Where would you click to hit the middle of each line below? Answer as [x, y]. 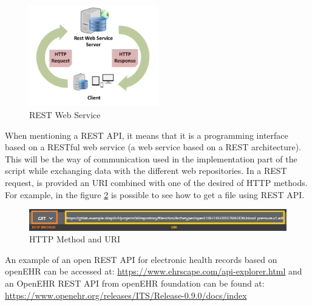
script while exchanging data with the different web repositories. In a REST [146, 171]
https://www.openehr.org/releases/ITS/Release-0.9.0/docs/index [126, 295]
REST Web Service [65, 114]
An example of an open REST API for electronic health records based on [141, 259]
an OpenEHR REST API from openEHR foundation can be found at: [135, 283]
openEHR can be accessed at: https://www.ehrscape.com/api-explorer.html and [154, 271]
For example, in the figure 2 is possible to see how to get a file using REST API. [155, 194]
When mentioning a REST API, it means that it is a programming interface [147, 135]
